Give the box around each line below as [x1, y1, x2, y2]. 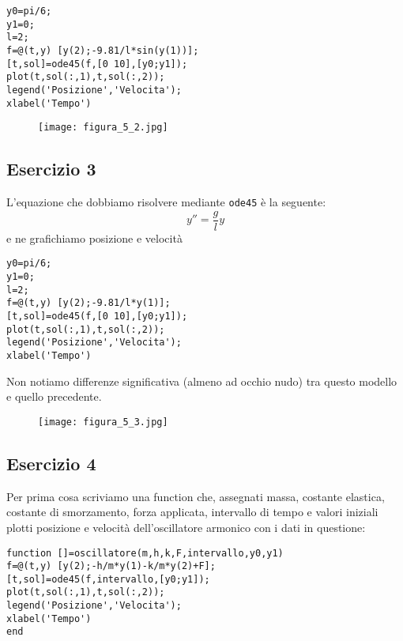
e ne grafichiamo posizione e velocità [6, 229, 183, 246]
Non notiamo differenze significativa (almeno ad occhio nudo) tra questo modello [6, 372, 397, 389]
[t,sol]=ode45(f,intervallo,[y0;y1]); [6, 573, 210, 585]
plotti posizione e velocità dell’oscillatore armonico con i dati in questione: [6, 518, 366, 535]
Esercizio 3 [6, 156, 96, 181]
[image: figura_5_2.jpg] [38, 122, 168, 134]
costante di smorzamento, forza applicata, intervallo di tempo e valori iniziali [6, 503, 379, 520]
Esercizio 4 [6, 451, 96, 475]
